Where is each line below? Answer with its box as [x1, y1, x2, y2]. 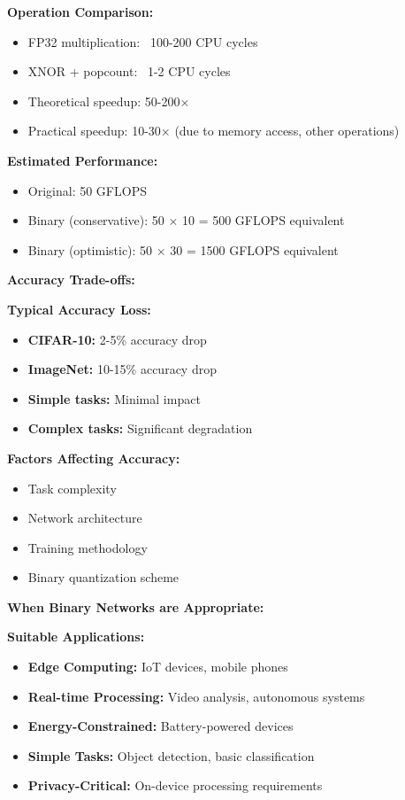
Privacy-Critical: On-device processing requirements [27, 776, 323, 795]
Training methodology [27, 538, 148, 556]
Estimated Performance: [7, 151, 158, 169]
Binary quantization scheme [27, 568, 180, 586]
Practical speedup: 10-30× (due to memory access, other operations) [27, 121, 400, 140]
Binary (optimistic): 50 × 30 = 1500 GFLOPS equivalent [27, 240, 339, 259]
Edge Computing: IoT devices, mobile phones [27, 657, 288, 676]
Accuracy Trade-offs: [7, 270, 135, 289]
